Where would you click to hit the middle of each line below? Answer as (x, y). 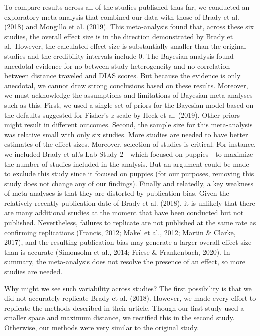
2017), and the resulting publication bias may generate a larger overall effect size (128, 242)
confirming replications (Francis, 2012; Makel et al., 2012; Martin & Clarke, (120, 232)
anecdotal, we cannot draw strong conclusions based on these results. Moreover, (126, 85)
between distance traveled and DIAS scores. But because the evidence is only (122, 75)
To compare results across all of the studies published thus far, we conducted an (127, 7)
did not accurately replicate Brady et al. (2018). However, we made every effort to (130, 298)
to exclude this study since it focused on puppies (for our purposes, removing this (129, 174)
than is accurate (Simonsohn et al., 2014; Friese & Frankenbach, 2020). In (117, 252)
